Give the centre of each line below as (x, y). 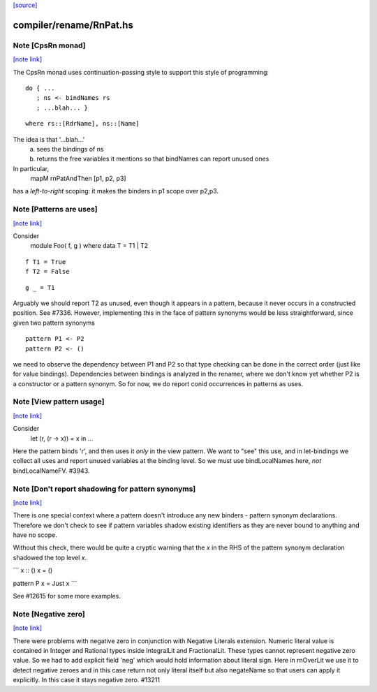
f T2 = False (47, 272)
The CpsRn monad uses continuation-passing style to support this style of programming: (141, 72)
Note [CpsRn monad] (49, 45)
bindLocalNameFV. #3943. (51, 471)
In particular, (31, 168)
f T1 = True (46, 262)
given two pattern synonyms (54, 323)
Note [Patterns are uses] (55, 209)
